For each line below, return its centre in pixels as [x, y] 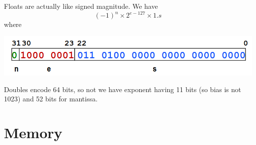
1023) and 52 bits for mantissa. [51, 99]
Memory [33, 133]
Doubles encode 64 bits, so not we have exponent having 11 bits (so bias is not [123, 89]
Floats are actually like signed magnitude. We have [81, 6]
